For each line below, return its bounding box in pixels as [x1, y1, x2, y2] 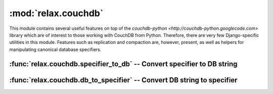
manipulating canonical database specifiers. [9, 46, 102, 53]
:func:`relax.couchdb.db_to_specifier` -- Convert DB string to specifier [9, 76, 238, 84]
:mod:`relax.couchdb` [9, 8, 104, 19]
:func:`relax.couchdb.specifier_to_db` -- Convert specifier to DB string [9, 60, 238, 68]
